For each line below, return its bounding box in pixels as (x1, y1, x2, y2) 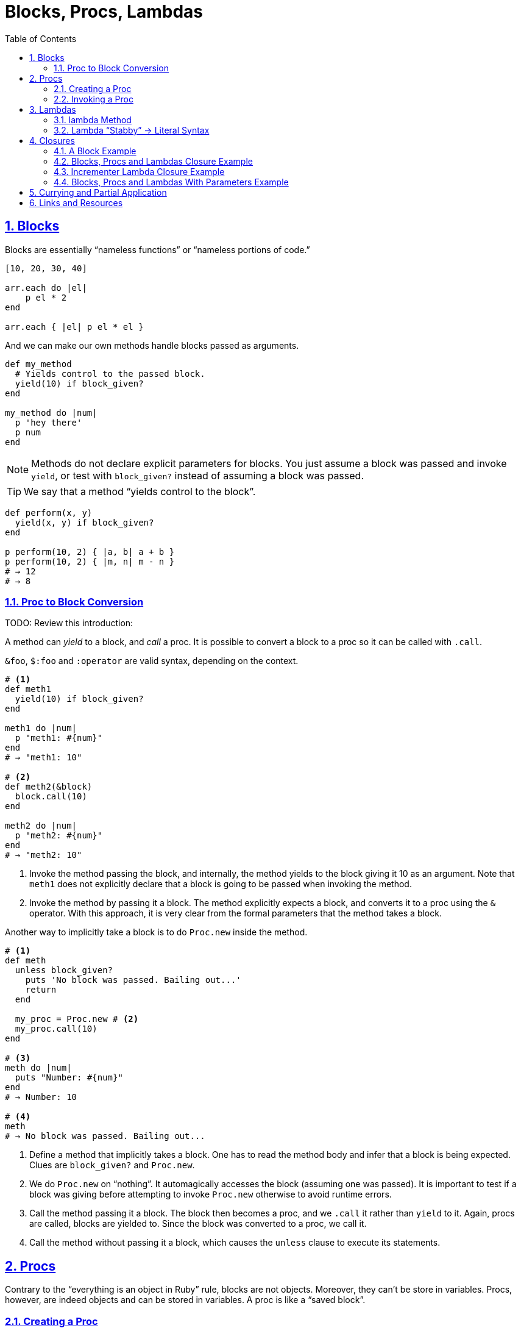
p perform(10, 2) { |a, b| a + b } (5, 546, 175, 557)
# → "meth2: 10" (5, 850, 82, 860)
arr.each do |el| (5, 282, 87, 293)
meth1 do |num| (5, 723, 77, 734)
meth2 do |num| (5, 821, 77, 831)
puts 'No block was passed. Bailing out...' (25, 975, 241, 985)
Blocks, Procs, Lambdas (5, 1, 203, 22)
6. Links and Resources (29, 197, 123, 208)
